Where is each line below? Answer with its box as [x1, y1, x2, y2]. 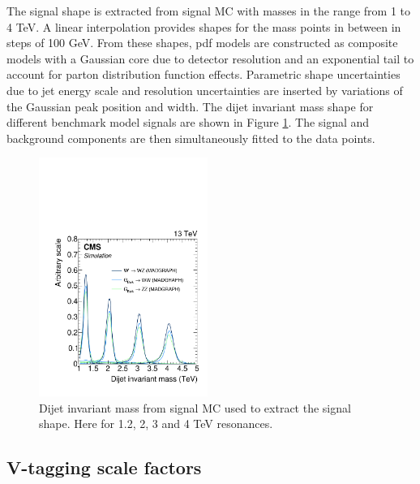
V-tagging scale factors [6, 455, 202, 480]
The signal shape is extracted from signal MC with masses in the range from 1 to [6, 2, 411, 19]
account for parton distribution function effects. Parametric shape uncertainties [6, 66, 401, 83]
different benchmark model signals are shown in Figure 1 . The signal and [6, 114, 370, 131]
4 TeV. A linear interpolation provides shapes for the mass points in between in [6, 18, 401, 35]
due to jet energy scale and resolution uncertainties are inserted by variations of [6, 81, 403, 98]
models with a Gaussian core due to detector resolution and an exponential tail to [6, 50, 414, 67]
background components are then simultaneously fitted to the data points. [6, 129, 375, 146]
